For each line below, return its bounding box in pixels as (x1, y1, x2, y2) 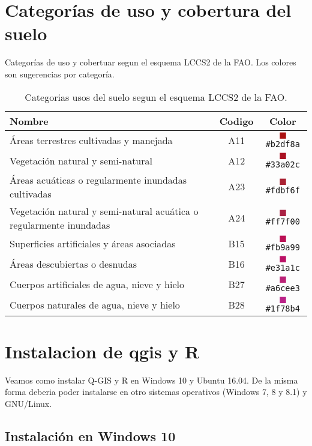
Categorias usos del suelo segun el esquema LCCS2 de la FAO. (25, 89, 287, 104)
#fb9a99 (265, 242, 300, 252)
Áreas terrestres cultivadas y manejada (10, 133, 173, 147)
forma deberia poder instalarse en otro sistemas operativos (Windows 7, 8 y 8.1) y (5, 385, 307, 398)
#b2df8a (265, 139, 300, 149)
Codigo (219, 113, 254, 128)
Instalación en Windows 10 (5, 426, 176, 445)
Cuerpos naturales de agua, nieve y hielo (10, 298, 180, 312)
